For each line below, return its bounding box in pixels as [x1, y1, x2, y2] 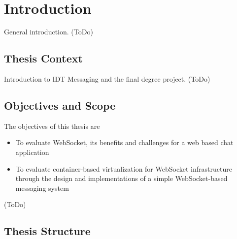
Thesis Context [4, 51, 83, 66]
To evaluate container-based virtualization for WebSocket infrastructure [15, 163, 232, 174]
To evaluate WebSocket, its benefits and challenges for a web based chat [15, 137, 234, 148]
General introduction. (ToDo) [4, 27, 93, 37]
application [15, 147, 49, 157]
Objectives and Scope [4, 97, 116, 113]
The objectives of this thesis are [4, 120, 100, 131]
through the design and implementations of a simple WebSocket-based [15, 173, 228, 183]
